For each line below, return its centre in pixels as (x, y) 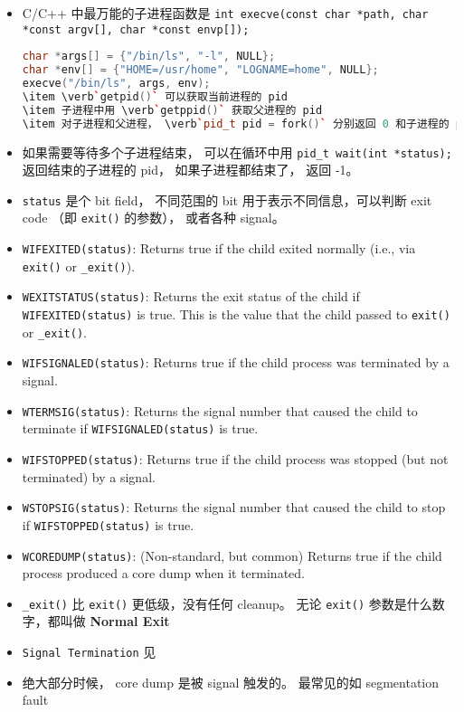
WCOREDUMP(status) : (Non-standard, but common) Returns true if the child (232, 555)
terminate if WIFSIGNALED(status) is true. (140, 428)
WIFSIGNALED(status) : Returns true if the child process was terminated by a (236, 362)
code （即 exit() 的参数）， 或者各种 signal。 (153, 218)
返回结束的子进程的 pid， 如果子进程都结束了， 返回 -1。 (190, 170)
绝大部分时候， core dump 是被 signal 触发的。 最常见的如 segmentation (231, 682)
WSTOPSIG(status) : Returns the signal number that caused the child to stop (234, 507)
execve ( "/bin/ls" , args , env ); (116, 84)
